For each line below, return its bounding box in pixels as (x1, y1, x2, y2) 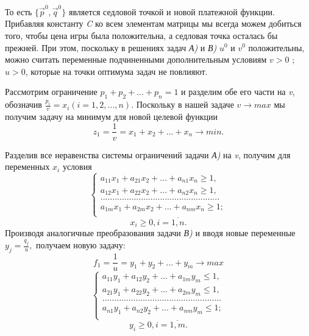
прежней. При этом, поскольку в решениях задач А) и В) (5, 41, 217, 54)
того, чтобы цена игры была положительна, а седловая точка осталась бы (5, 29, 278, 41)
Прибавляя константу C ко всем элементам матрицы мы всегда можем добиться (5, 17, 302, 30)
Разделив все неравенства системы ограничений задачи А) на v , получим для (5, 148, 291, 161)
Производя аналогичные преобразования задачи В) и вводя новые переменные (5, 226, 296, 239)
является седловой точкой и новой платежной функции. (68, 5, 275, 18)
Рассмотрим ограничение (5, 85, 98, 98)
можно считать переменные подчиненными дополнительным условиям (5, 53, 267, 66)
